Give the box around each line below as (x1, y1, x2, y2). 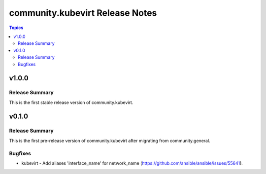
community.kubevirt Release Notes (9, 7, 157, 18)
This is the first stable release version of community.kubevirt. (9, 99, 133, 105)
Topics (9, 25, 24, 31)
